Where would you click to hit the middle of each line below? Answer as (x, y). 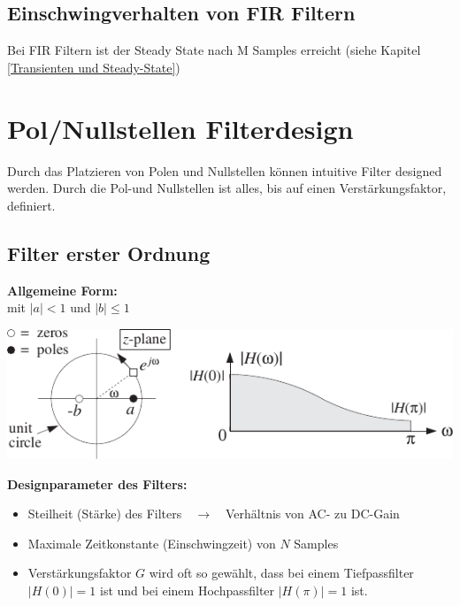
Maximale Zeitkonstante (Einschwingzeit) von (152, 543)
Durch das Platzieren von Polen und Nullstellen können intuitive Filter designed (225, 170)
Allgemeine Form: (62, 290)
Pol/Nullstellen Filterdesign (180, 128)
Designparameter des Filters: (97, 483)
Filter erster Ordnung (109, 253)
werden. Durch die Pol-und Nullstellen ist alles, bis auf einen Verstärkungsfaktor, (227, 188)
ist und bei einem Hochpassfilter (188, 591)
